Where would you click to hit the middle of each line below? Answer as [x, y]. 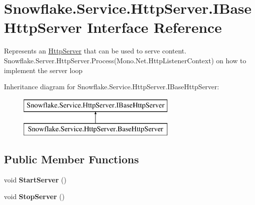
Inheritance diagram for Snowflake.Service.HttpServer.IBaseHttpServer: [112, 87]
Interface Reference [154, 27]
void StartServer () [35, 180]
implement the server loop [43, 70]
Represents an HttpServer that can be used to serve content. [95, 51]
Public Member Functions [71, 159]
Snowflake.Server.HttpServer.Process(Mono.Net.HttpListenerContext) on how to [125, 60]
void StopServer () [34, 196]
